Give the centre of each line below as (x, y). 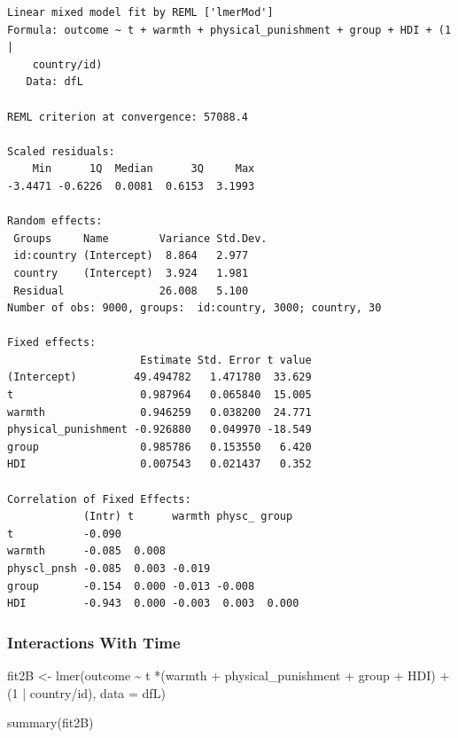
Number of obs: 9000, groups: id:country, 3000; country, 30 (194, 308)
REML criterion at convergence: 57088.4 (128, 117)
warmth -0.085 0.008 (86, 551)
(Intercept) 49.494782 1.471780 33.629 (159, 377)
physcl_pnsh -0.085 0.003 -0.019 (109, 569)
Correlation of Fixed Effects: (99, 499)
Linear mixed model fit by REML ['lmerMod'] (140, 12)
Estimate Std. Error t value (226, 360)
